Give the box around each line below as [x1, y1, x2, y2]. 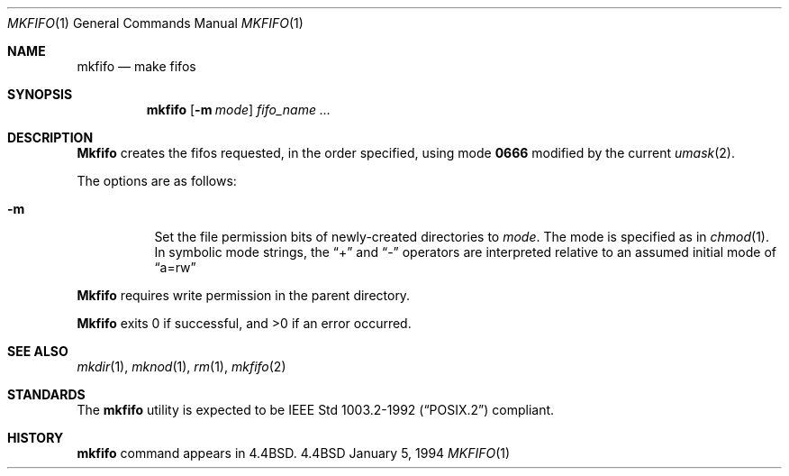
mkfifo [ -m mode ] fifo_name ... [146, 102, 331, 117]
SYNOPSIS [7, 87, 73, 102]
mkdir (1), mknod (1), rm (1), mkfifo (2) [77, 359, 286, 374]
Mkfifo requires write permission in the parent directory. [77, 288, 411, 303]
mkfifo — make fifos [77, 59, 196, 74]
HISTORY [7, 430, 64, 445]
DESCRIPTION [7, 130, 94, 145]
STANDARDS [7, 387, 86, 402]
